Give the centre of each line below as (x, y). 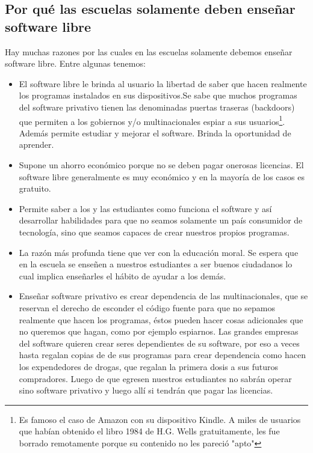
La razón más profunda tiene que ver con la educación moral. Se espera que (159, 252)
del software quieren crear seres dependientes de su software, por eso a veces (159, 343)
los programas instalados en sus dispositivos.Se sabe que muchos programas (158, 95)
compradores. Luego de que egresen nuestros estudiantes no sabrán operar (155, 378)
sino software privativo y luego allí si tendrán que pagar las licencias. (146, 390)
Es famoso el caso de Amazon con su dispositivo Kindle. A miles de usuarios (160, 419)
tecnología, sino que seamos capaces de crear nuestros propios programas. (154, 232)
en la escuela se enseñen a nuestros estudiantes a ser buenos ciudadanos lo (156, 264)
